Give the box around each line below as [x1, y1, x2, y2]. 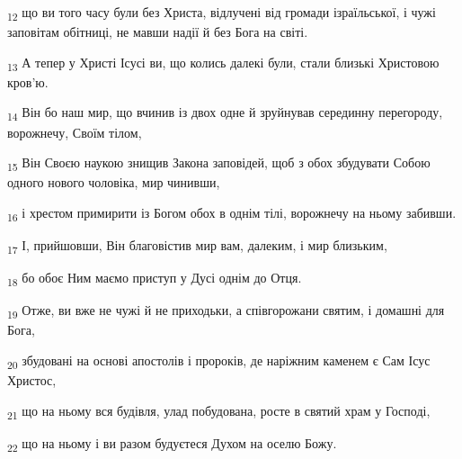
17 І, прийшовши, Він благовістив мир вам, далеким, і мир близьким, [7, 236, 387, 256]
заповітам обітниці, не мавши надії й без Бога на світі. [7, 22, 308, 41]
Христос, [7, 371, 57, 390]
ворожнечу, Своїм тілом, [7, 122, 142, 141]
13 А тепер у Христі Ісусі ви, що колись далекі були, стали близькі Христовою [7, 52, 440, 74]
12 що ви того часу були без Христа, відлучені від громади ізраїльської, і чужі [7, 3, 436, 23]
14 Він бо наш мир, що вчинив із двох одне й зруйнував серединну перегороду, [7, 103, 443, 124]
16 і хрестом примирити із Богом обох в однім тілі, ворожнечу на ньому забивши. [7, 202, 457, 224]
